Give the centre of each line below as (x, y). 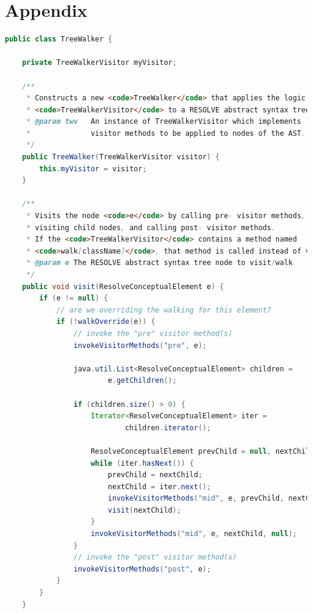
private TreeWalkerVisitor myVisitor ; (99, 63)
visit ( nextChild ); (144, 510)
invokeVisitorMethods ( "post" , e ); (142, 569)
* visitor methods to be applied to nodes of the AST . (166, 133)
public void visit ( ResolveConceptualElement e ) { (123, 286)
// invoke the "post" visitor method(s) (155, 557)
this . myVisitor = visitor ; (93, 169)
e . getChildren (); (142, 381)
